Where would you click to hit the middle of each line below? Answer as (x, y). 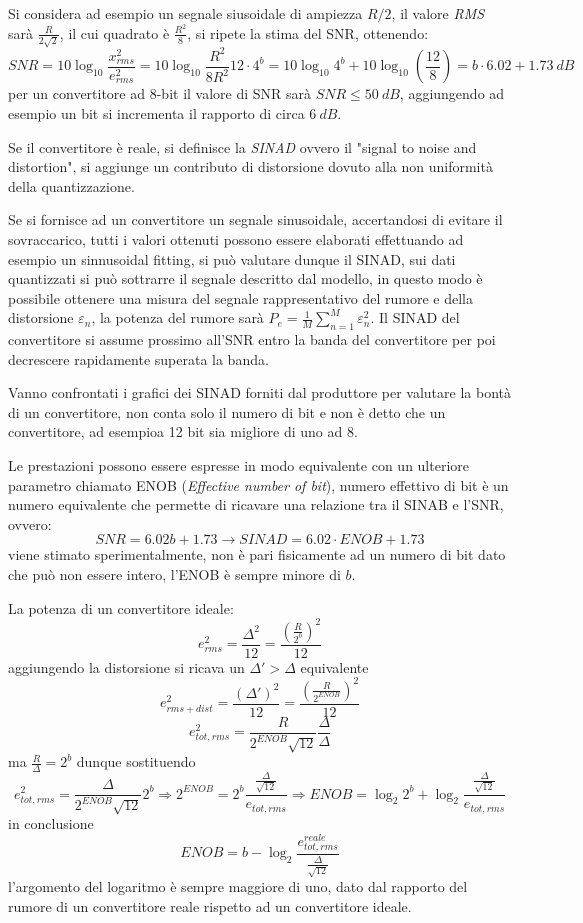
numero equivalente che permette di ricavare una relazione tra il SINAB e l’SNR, (256, 504)
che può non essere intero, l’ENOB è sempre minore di (174, 574)
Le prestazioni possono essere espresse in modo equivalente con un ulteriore (239, 465)
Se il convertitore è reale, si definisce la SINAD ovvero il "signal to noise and (242, 146)
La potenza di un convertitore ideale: (121, 607)
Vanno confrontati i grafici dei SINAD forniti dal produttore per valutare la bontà (260, 392)
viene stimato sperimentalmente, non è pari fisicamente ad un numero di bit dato (257, 554)
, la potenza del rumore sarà (177, 317)
